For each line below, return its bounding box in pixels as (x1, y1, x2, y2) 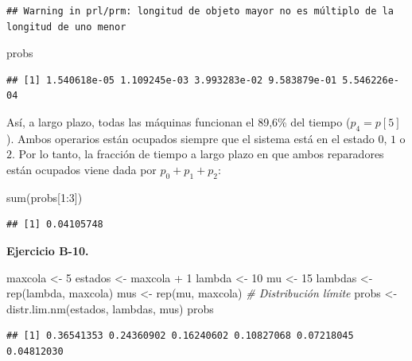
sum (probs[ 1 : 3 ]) (6, 188, 83, 205)
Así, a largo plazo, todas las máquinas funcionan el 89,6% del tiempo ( (6, 113, 351, 130)
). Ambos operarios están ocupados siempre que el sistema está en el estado (6, 130, 375, 146)
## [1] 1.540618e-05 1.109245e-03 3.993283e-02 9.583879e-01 (6, 74, 337, 86)
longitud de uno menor (6, 21, 126, 33)
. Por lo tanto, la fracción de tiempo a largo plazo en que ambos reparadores (12, 146, 384, 162)
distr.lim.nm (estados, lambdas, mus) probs (6, 300, 214, 316)
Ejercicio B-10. (6, 242, 89, 258)
